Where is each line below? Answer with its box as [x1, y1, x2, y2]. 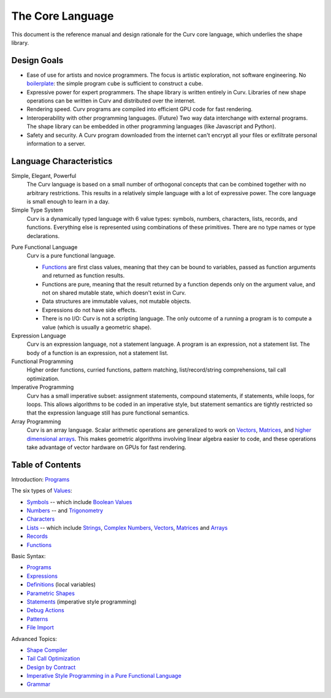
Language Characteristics [11, 156, 113, 166]
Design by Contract [26, 663, 76, 671]
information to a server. [26, 140, 86, 147]
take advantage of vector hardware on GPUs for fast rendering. [26, 443, 186, 451]
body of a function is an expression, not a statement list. [26, 349, 169, 356]
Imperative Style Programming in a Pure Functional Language [26, 672, 182, 680]
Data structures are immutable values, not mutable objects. [42, 297, 191, 305]
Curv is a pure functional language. [26, 252, 116, 259]
